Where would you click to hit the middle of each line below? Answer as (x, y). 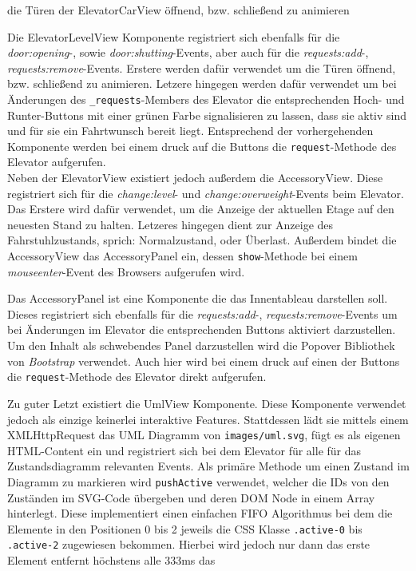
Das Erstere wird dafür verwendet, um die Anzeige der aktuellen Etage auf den (201, 209)
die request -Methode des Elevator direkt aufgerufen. (137, 377)
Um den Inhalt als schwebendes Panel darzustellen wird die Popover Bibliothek (201, 345)
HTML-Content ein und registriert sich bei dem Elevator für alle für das (184, 450)
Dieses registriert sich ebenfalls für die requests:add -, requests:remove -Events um (202, 313)
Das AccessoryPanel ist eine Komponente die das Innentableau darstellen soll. (198, 298)
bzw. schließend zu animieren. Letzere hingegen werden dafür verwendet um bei (202, 83)
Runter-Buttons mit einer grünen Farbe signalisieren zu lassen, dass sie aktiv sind (207, 115)
